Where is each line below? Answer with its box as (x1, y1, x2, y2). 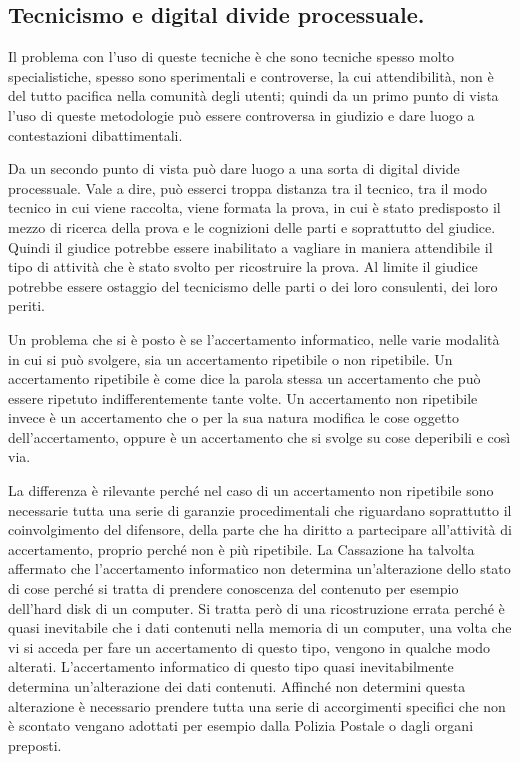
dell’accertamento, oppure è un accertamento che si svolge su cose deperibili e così (8, 426, 511, 447)
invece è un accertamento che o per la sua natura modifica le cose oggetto (8, 407, 459, 428)
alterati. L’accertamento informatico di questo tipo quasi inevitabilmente (8, 656, 454, 677)
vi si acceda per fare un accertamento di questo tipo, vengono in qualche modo (8, 636, 491, 657)
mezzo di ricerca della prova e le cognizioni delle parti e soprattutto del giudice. (8, 216, 496, 237)
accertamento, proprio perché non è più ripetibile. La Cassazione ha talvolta (8, 538, 475, 559)
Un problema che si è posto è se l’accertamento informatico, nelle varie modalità (8, 328, 500, 349)
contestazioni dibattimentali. (8, 124, 183, 145)
